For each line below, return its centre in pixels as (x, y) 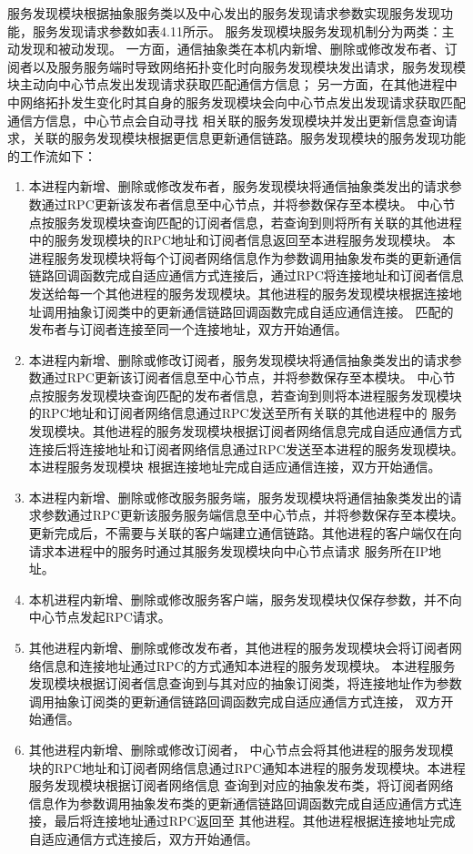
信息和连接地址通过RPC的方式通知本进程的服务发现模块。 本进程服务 (248, 665)
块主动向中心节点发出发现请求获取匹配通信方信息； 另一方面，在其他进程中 (232, 84)
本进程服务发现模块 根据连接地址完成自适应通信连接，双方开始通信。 (235, 467)
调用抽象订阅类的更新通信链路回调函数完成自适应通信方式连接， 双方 (235, 701)
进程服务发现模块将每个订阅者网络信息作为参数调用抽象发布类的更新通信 (245, 257)
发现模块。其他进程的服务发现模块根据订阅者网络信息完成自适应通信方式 (245, 431)
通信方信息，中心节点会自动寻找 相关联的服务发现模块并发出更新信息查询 (226, 120)
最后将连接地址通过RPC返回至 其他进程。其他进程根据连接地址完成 (255, 821)
